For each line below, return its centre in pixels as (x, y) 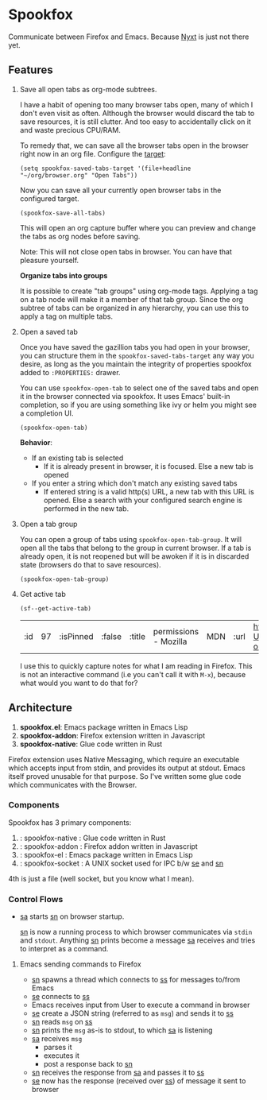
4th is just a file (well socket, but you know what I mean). (101, 878)
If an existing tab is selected (77, 458)
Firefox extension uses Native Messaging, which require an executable (124, 759)
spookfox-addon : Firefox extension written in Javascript (112, 735)
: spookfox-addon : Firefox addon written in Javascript (109, 846)
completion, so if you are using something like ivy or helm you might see (138, 405)
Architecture (41, 708)
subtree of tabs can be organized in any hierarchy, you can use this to (134, 308)
